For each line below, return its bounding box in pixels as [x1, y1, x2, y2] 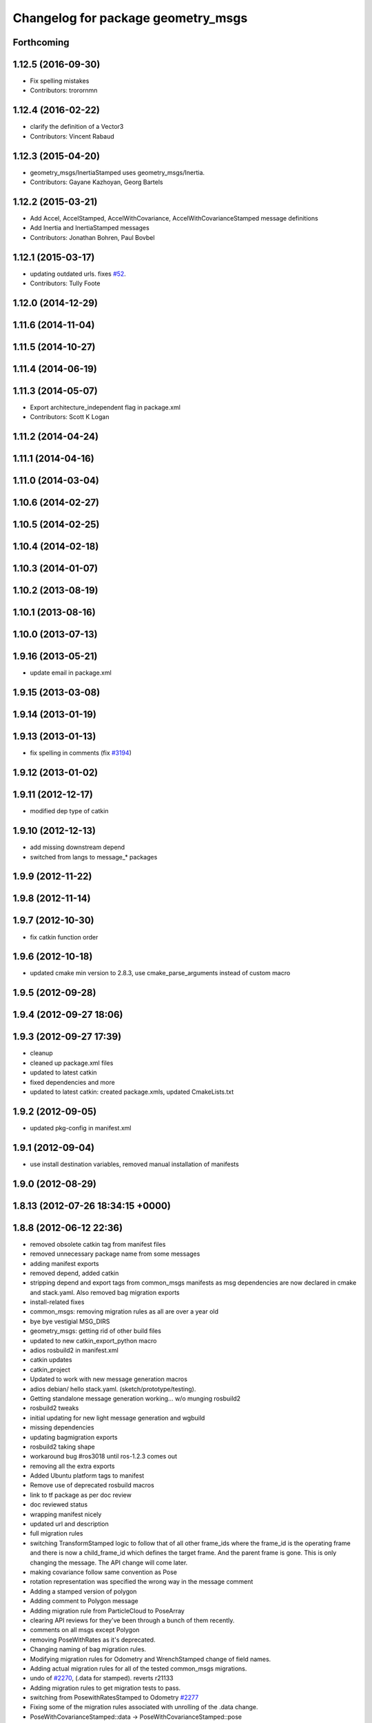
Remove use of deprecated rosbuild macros [30, 1481, 154, 1489]
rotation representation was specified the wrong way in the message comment [30, 1578, 254, 1586]
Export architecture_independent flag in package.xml [30, 403, 180, 411]
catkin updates [30, 1356, 72, 1364]
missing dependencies [30, 1423, 94, 1431]
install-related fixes [30, 1298, 85, 1306]
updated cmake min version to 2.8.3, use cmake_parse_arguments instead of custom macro [30, 969, 291, 977]
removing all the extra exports [30, 1462, 115, 1470]
